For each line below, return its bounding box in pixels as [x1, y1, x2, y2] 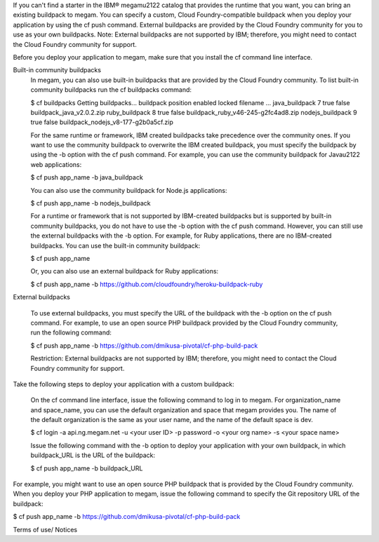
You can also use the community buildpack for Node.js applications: [30, 186, 227, 194]
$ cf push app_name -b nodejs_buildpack [30, 199, 151, 208]
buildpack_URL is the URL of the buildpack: [30, 451, 156, 459]
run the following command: [30, 328, 112, 337]
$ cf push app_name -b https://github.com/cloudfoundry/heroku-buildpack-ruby [30, 280, 263, 288]
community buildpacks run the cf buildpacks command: [30, 86, 192, 94]
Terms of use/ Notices [13, 525, 77, 534]
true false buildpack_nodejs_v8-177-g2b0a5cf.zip [30, 118, 173, 126]
